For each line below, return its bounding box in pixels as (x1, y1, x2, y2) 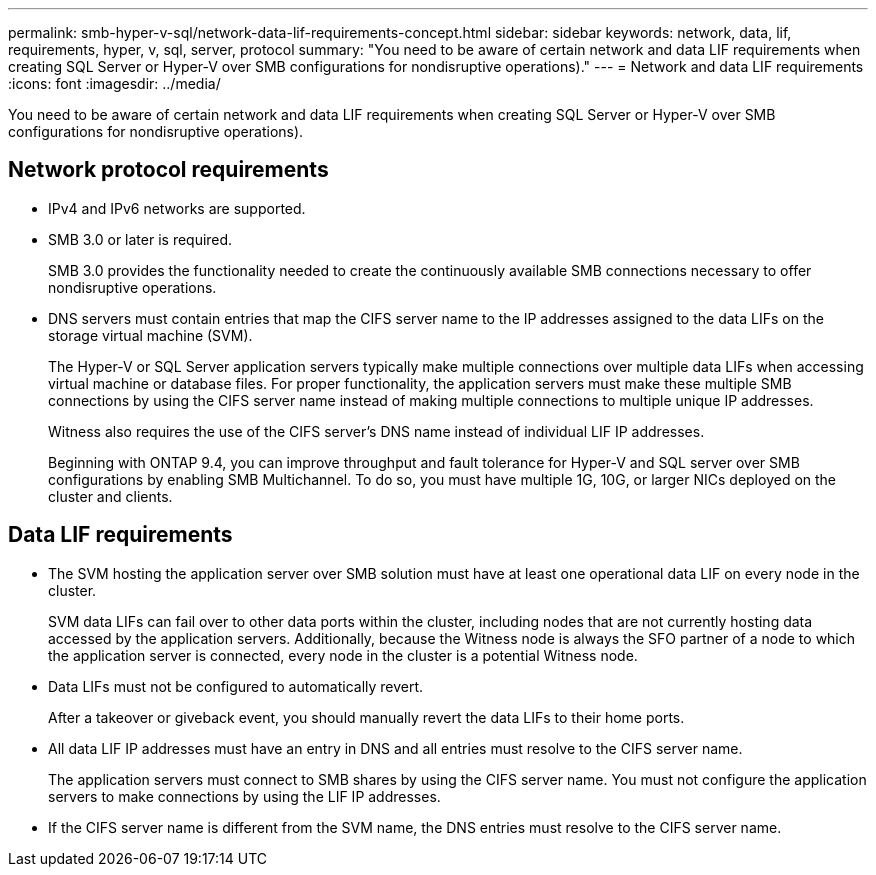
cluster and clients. (48, 487, 173, 505)
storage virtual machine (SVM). (48, 326, 253, 344)
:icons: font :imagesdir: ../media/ (8, 75, 221, 92)
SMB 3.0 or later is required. (48, 230, 233, 248)
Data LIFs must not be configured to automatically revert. (48, 677, 424, 695)
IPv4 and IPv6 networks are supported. (48, 199, 306, 217)
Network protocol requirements (8, 157, 329, 183)
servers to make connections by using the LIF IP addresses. (48, 787, 441, 805)
